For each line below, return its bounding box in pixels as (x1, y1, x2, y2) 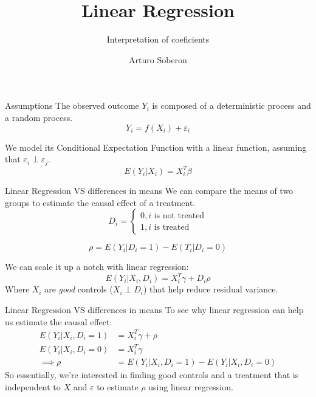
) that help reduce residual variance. (143, 283, 278, 295)
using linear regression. (148, 380, 233, 393)
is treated (154, 223, 190, 232)
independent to (5, 380, 61, 393)
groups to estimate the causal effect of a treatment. (5, 196, 196, 209)
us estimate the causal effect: (5, 315, 112, 328)
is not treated (154, 211, 205, 220)
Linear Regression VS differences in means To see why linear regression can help (5, 303, 304, 316)
